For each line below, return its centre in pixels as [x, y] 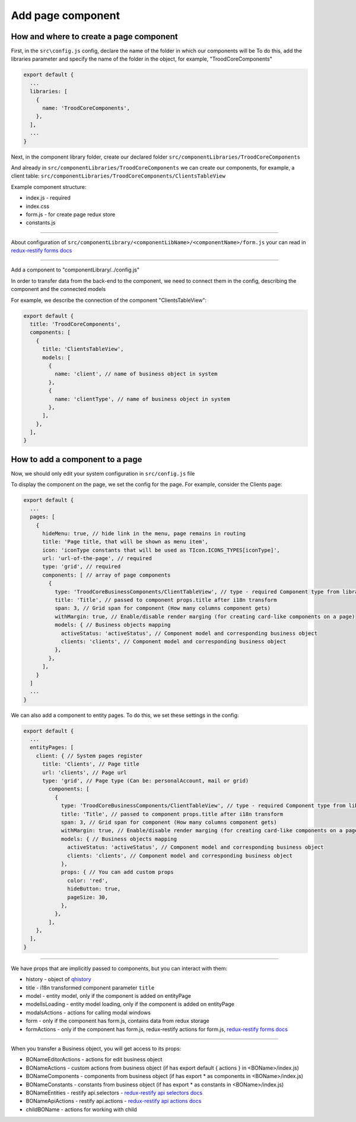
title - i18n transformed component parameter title [90, 987]
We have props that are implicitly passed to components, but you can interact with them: [119, 968]
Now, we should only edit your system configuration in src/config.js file [103, 473]
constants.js [41, 223]
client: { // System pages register [89, 756]
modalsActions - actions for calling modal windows [88, 1012]
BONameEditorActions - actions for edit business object [94, 1060]
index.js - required [48, 198]
